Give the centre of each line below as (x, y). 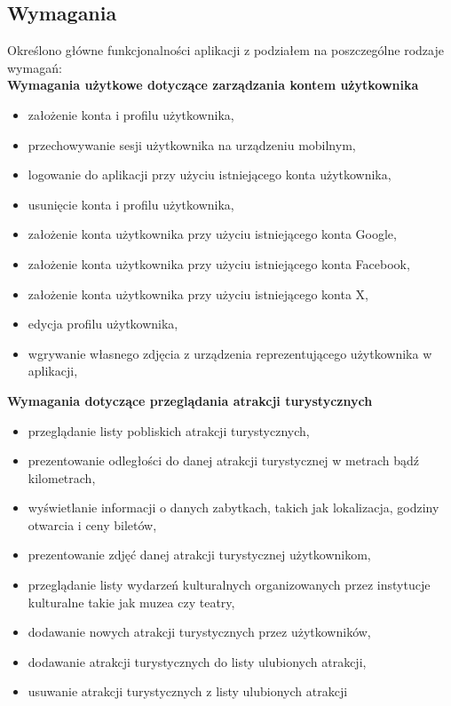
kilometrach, (62, 477)
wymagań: (35, 67)
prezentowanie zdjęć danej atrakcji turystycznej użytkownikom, (199, 555)
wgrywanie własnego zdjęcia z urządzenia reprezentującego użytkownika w (230, 353)
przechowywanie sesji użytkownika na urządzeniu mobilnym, (192, 144)
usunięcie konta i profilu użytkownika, (131, 204)
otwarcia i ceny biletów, (92, 524)
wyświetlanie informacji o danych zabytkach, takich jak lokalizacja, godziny (233, 508)
